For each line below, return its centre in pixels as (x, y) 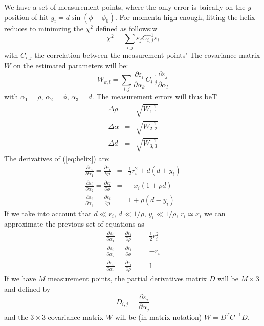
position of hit (26, 17)
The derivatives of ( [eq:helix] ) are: (57, 158)
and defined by (27, 288)
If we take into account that (48, 213)
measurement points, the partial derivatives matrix (127, 279)
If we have (20, 279)
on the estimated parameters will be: (71, 65)
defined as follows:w (126, 28)
